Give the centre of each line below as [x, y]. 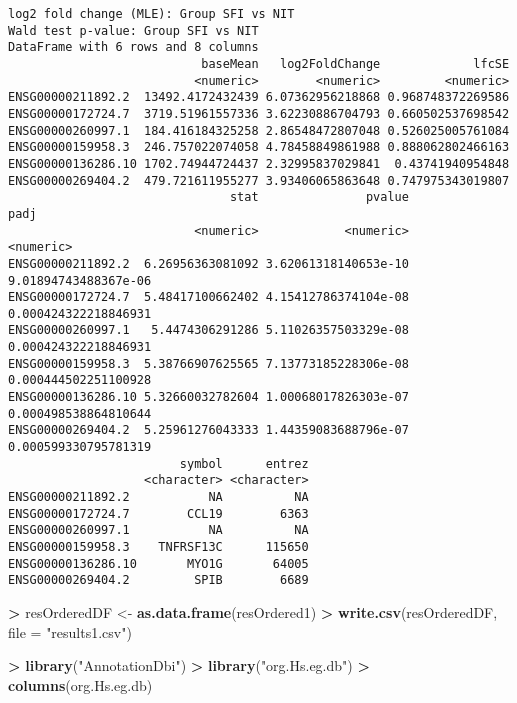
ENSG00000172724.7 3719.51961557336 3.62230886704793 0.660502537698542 [259, 113]
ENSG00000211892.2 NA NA [158, 497]
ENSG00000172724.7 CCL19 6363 [158, 513]
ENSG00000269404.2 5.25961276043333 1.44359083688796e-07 [208, 430]
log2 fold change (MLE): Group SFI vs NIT [151, 14]
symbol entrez [244, 463]
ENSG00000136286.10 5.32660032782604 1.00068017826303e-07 [208, 397]
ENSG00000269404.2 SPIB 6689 [158, 580]
